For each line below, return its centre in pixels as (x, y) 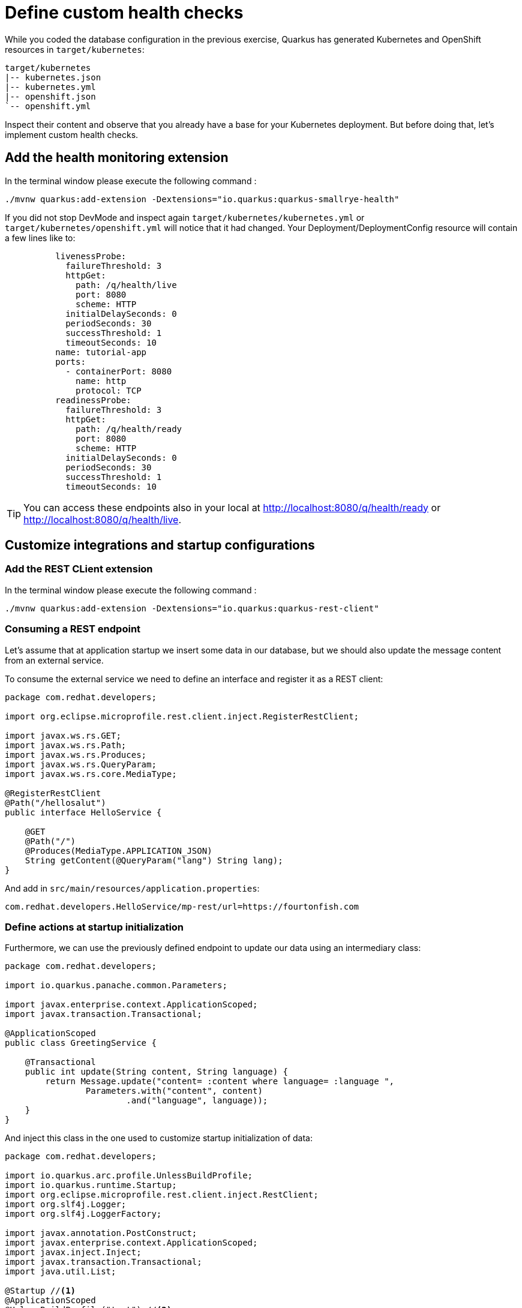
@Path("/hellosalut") (55, 802)
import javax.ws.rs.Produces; (76, 754)
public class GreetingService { (81, 1043)
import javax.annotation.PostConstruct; (101, 1233)
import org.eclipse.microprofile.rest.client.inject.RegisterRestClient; (182, 716)
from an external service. (54, 660)
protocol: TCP (109, 390)
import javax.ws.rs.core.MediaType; (91, 774)
